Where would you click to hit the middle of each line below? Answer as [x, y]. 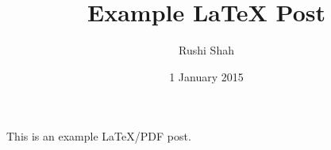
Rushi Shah [206, 50]
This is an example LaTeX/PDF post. [99, 136]
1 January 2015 [206, 76]
